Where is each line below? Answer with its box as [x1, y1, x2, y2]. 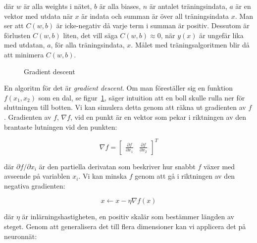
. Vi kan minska [78, 171, 127, 181]
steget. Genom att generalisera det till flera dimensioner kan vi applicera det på [4, 221, 246, 231]
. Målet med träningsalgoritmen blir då [131, 40, 250, 50]
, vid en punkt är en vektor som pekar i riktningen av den [70, 111, 247, 122]
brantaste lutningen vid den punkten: [4, 121, 117, 132]
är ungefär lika [199, 30, 244, 40]
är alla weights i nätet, [23, 1, 92, 11]
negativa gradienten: [4, 180, 65, 191]
